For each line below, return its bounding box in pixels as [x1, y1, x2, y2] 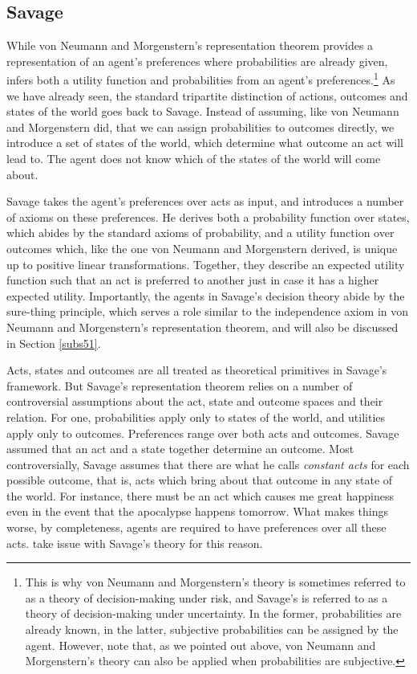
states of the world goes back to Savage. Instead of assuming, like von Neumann [6, 103, 399, 120]
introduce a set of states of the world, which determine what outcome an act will [6, 134, 403, 151]
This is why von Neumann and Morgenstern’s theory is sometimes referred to [25, 574, 406, 590]
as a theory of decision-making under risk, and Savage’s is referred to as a [25, 589, 388, 606]
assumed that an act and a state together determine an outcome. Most [6, 440, 354, 457]
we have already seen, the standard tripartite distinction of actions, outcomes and [6, 87, 408, 104]
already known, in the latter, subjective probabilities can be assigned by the [25, 621, 399, 638]
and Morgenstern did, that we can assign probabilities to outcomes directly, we [6, 118, 395, 135]
